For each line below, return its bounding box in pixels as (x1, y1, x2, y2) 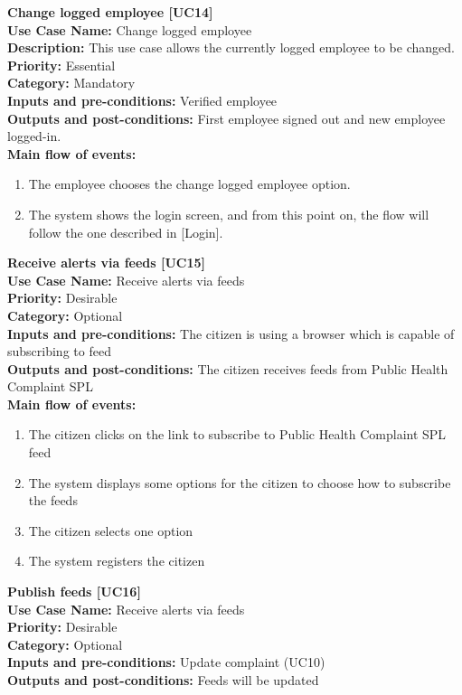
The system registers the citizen (28, 551, 205, 570)
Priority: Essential (7, 55, 116, 74)
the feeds (28, 491, 78, 510)
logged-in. (7, 127, 61, 146)
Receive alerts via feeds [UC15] (7, 253, 206, 272)
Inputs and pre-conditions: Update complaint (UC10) (7, 653, 325, 672)
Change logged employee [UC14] (7, 3, 213, 21)
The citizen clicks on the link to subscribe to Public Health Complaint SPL (28, 425, 447, 444)
